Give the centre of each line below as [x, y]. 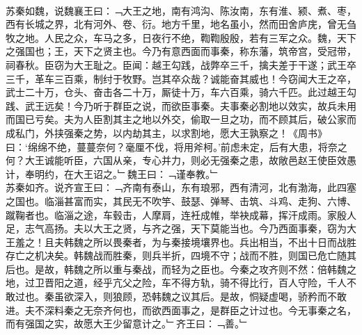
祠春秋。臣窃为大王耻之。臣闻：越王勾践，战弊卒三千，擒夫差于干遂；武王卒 [181, 64]
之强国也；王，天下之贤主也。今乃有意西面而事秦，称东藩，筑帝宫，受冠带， [181, 51]
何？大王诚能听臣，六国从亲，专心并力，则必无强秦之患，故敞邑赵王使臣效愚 [181, 160]
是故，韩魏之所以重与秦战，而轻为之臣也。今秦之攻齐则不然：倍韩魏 [190, 269]
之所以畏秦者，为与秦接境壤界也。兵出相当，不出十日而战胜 [220, 242]
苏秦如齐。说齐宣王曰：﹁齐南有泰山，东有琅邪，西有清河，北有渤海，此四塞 [181, 187]
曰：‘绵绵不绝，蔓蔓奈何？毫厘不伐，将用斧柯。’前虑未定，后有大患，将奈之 [176, 146]
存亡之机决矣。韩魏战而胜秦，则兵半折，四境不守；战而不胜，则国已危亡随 [176, 255]
